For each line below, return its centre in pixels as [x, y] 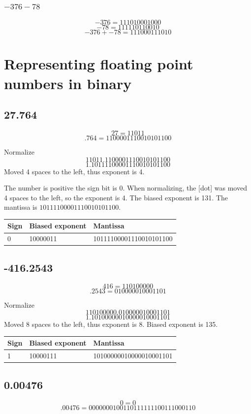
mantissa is [21, 207]
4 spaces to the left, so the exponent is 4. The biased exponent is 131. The [116, 197]
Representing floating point [99, 64]
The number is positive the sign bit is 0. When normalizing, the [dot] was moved [125, 188]
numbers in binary [68, 83]
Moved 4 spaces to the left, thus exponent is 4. [74, 171]
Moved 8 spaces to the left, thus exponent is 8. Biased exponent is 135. [111, 324]
